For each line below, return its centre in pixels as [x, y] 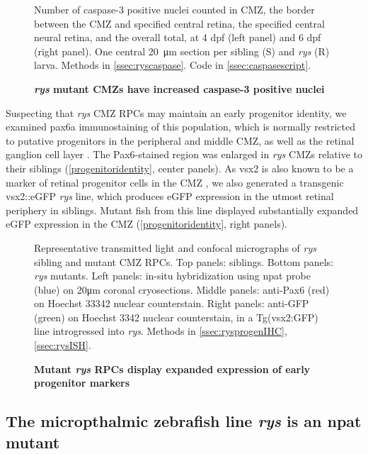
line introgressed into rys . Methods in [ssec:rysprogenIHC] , [161, 331]
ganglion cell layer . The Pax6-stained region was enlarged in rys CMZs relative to [184, 154]
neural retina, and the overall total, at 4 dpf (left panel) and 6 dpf [178, 37]
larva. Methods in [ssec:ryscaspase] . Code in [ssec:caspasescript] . [173, 65]
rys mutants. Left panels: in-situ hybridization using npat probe [172, 276]
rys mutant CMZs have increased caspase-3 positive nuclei [179, 88]
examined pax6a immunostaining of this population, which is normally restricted [180, 127]
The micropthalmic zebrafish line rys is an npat [184, 421]
